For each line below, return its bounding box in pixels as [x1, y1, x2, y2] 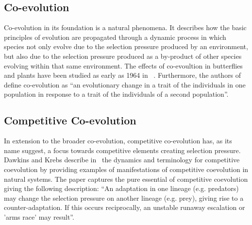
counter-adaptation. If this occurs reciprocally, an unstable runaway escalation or [4, 202, 245, 212]
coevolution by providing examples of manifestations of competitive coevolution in [4, 164, 249, 174]
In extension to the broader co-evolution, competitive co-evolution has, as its [4, 136, 232, 146]
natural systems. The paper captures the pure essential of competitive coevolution [4, 173, 248, 184]
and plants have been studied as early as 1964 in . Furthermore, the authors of [4, 70, 241, 80]
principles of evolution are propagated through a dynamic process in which [4, 32, 226, 42]
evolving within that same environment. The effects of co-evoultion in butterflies [4, 60, 243, 70]
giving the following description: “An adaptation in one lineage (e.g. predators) [4, 183, 239, 193]
